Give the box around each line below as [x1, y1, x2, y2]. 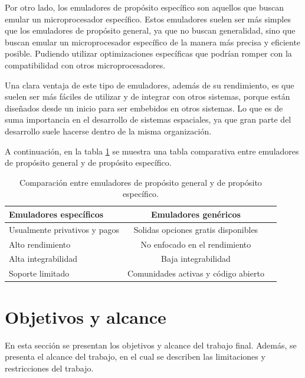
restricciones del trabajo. [5, 361, 94, 374]
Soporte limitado [9, 267, 70, 280]
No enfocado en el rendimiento [140, 238, 251, 250]
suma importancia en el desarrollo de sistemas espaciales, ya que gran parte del [5, 113, 291, 126]
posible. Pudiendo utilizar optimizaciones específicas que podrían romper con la [5, 47, 292, 60]
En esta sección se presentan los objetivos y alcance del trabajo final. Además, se [5, 338, 297, 351]
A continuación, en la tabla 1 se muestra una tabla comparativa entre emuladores [5, 144, 299, 157]
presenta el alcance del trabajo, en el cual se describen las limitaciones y [5, 350, 265, 363]
